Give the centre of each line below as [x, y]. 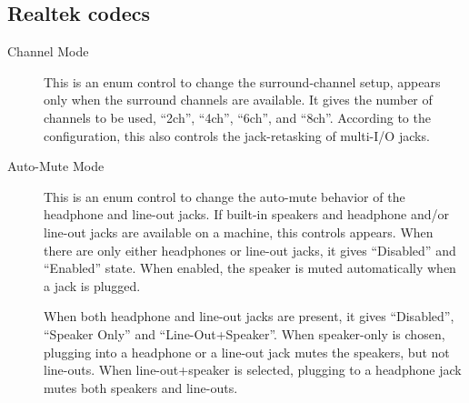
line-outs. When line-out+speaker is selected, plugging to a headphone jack [253, 370]
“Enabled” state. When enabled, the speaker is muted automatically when [250, 268]
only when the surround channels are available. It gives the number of [238, 100]
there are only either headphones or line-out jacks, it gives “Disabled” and [250, 250]
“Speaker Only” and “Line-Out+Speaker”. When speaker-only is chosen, [244, 333]
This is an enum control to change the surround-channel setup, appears [242, 81]
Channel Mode [48, 51]
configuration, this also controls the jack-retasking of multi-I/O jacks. [237, 135]
